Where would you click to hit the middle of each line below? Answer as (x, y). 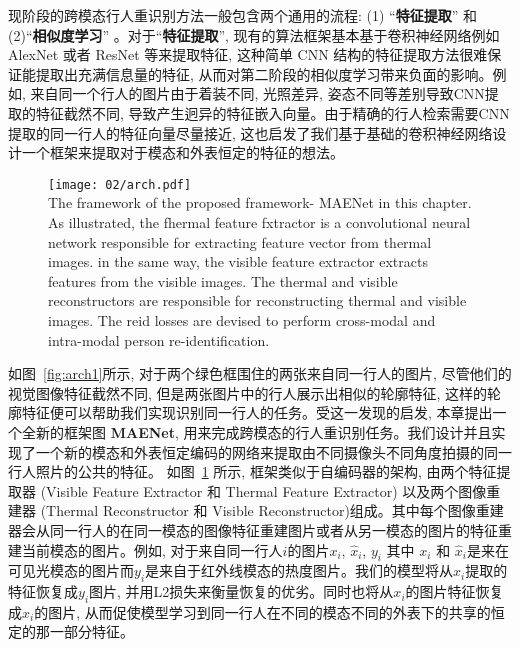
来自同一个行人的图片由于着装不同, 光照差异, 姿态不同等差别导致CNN (257, 93)
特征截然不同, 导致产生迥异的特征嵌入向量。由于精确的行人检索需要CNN (272, 112)
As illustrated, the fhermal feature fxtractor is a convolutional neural (259, 222)
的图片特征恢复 (454, 591)
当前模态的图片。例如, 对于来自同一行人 (152, 549)
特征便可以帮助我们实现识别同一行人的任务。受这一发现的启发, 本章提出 (257, 412)
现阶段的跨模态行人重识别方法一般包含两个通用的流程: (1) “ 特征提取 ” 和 (242, 15)
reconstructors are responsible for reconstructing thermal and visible (257, 300)
